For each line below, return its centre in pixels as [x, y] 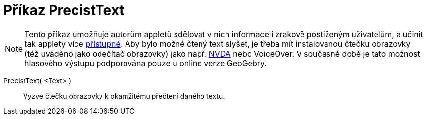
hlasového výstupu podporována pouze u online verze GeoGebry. [146, 63]
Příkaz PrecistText [64, 10]
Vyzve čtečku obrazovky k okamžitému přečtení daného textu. [124, 96]
